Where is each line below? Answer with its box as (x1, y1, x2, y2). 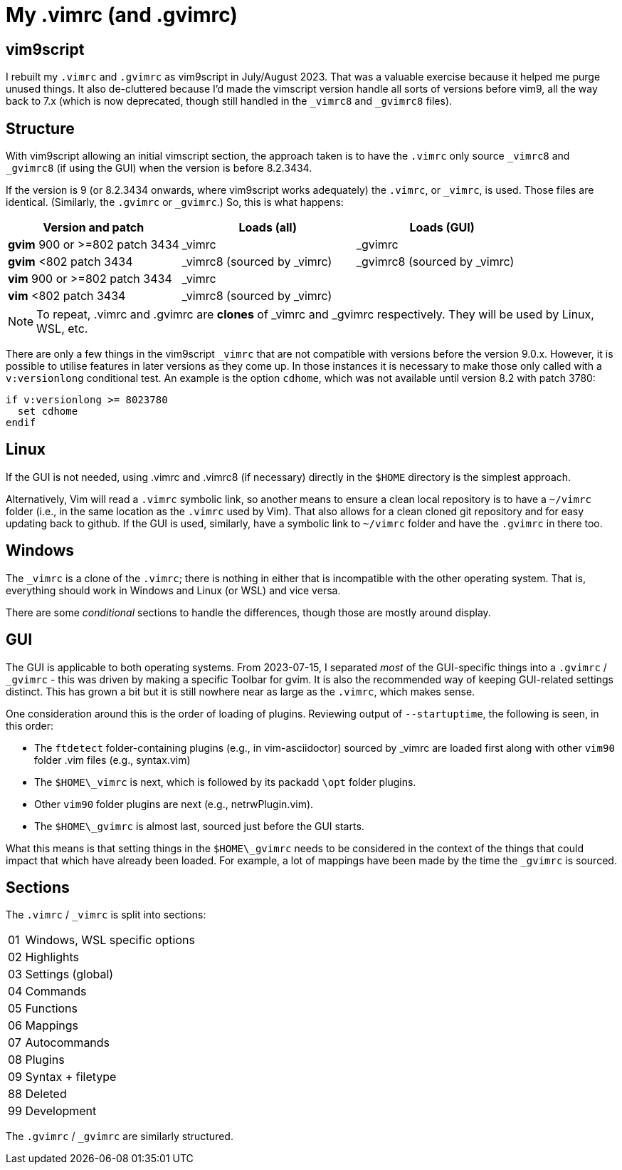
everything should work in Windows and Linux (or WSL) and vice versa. (6, 584, 341, 596)
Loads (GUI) (409, 220, 475, 235)
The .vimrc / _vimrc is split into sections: (6, 908, 206, 921)
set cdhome (17, 405, 78, 418)
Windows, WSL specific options (25, 933, 195, 948)
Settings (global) (25, 967, 114, 982)
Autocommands (25, 1035, 110, 1050)
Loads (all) (238, 220, 297, 235)
